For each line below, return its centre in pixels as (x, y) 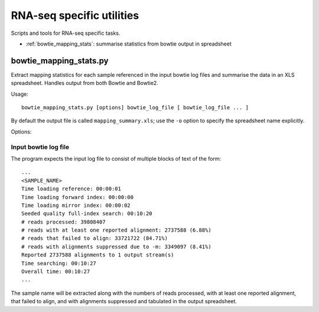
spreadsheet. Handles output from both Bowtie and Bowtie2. (85, 83)
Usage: (20, 94)
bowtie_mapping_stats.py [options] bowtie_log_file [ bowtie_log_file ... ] (135, 108)
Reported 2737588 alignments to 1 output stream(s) (98, 255)
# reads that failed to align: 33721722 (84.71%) (95, 238)
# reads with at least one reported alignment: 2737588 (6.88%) (117, 230)
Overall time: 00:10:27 (56, 272)
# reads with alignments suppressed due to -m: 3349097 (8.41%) (117, 246)
